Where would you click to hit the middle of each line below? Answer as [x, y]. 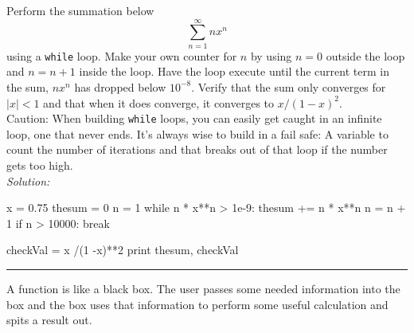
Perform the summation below [80, 10]
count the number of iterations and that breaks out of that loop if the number [197, 149]
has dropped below [120, 86]
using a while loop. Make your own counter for [122, 55]
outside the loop [365, 55]
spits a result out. [49, 320]
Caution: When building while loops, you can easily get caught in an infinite [194, 118]
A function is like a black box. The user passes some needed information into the [203, 288]
